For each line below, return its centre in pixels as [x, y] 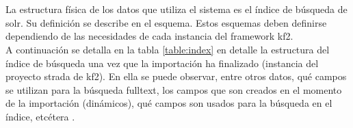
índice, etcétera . [40, 116]
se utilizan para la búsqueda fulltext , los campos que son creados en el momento [174, 89]
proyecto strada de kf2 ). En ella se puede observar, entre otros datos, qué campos [176, 76]
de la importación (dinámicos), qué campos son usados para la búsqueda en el [169, 103]
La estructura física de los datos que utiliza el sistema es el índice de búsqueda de [176, 9]
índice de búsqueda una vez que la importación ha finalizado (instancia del [162, 63]
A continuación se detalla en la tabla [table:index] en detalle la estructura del [168, 49]
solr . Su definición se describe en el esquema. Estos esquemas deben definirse [166, 22]
